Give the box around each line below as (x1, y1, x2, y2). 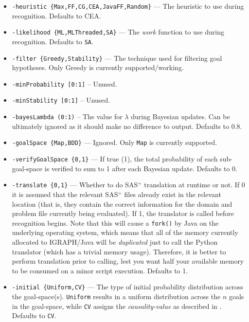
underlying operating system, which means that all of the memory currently (12, 227, 238, 237)
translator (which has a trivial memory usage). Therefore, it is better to (12, 246, 226, 256)
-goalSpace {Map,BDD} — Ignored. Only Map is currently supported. (12, 137, 217, 147)
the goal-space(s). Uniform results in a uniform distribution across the (12, 291, 221, 301)
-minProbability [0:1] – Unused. (12, 78, 117, 89)
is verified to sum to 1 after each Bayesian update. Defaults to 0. (44, 163, 237, 173)
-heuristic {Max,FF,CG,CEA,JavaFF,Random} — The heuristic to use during (12, 1, 244, 11)
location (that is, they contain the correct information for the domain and (12, 198, 232, 209)
